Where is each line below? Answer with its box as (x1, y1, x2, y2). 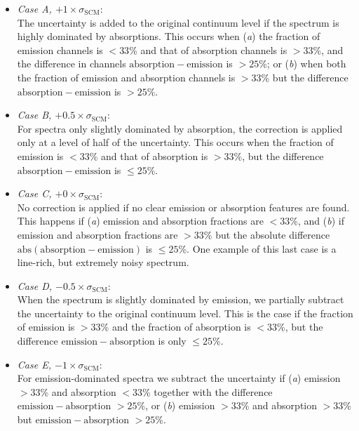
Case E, (17, 357, 51, 371)
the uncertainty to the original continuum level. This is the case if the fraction (17, 305, 353, 320)
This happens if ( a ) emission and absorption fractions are (17, 213, 264, 228)
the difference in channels (17, 56, 126, 71)
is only (158, 333, 187, 348)
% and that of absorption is (89, 148, 208, 163)
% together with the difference (142, 384, 273, 399)
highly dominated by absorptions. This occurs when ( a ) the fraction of (17, 29, 320, 44)
